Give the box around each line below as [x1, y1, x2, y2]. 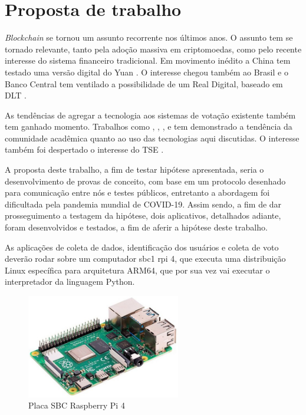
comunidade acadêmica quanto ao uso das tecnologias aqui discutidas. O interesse [5, 131, 300, 144]
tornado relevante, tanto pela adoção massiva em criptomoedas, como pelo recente [5, 42, 302, 55]
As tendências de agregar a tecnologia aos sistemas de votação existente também [5, 108, 296, 121]
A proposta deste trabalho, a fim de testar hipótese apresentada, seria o [5, 163, 264, 176]
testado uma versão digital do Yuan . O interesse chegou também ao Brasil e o [5, 65, 288, 78]
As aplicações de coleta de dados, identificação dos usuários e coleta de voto [5, 241, 279, 253]
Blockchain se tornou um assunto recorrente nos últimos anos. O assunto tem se [5, 31, 293, 44]
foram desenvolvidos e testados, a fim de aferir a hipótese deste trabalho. [5, 221, 268, 233]
